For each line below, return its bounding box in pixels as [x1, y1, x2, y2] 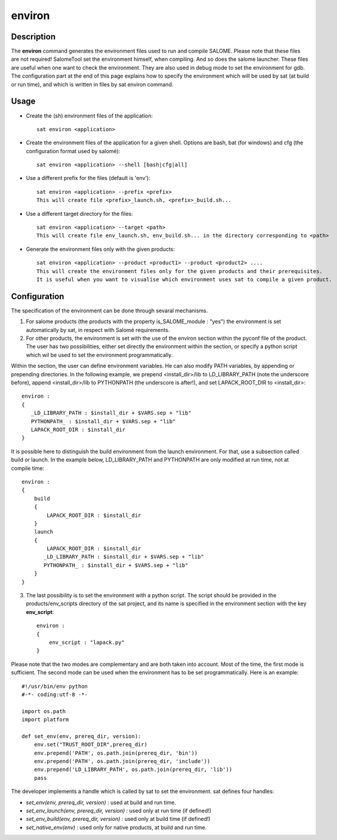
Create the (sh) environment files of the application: [26, 112, 153, 119]
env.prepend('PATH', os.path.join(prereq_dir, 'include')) [33, 758, 211, 765]
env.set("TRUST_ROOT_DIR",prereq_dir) [33, 741, 148, 748]
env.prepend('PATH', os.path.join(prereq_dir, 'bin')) [33, 749, 198, 757]
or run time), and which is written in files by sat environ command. [11, 80, 174, 88]
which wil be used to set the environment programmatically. [26, 351, 173, 358]
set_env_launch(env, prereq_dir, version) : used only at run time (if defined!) [26, 807, 212, 814]
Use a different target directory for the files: [26, 210, 134, 217]
